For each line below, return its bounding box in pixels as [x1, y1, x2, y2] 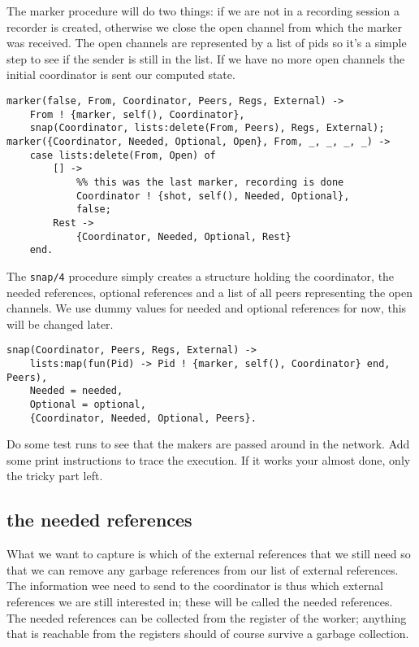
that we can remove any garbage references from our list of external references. [6, 561, 399, 578]
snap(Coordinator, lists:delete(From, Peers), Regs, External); [29, 122, 385, 134]
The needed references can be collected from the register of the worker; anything [6, 609, 407, 626]
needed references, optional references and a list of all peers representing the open [6, 283, 413, 300]
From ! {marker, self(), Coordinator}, [29, 108, 245, 120]
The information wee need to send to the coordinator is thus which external [6, 577, 383, 594]
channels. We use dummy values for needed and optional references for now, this [6, 299, 407, 317]
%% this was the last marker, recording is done [76, 176, 344, 188]
